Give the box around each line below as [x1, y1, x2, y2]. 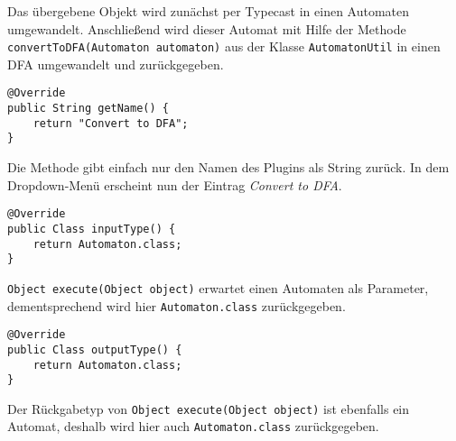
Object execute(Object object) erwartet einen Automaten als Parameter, [7, 278, 429, 297]
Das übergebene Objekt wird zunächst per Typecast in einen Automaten [7, 2, 410, 20]
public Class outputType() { [7, 343, 182, 356]
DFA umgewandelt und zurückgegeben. [7, 54, 224, 73]
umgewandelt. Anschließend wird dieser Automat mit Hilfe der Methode [7, 19, 406, 38]
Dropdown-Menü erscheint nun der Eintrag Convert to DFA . [7, 175, 342, 194]
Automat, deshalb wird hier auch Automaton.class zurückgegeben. [7, 417, 379, 436]
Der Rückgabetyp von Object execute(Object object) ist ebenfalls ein [7, 399, 410, 418]
